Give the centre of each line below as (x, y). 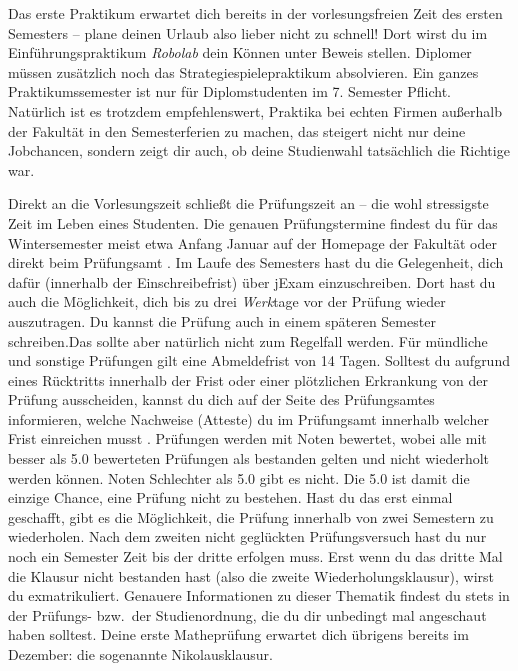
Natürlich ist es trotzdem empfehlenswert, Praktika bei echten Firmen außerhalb (255, 110)
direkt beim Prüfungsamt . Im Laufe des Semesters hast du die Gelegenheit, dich (256, 262)
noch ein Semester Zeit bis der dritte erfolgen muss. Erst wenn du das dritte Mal (255, 556)
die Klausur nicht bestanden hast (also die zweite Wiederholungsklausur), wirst (251, 575)
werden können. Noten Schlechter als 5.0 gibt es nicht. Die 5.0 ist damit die (239, 477)
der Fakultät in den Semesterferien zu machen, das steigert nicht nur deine (237, 130)
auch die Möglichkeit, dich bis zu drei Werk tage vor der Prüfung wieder (227, 301)
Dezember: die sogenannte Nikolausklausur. (140, 654)
